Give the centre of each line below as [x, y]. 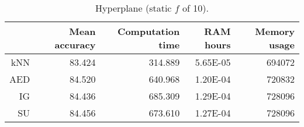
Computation [149, 31]
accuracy [75, 45]
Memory [275, 31]
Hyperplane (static [134, 8]
